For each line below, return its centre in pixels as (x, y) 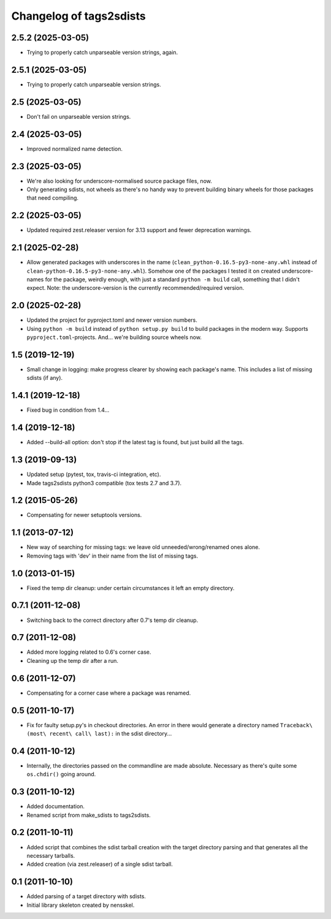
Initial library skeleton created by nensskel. (81, 905)
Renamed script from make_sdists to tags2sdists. (89, 815)
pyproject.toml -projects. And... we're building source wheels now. (114, 338)
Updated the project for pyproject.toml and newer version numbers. (112, 320)
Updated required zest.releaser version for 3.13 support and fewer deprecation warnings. (139, 230)
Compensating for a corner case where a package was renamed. (109, 693)
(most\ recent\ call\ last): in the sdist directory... (99, 734)
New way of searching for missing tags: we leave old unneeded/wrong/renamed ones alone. (143, 547)
